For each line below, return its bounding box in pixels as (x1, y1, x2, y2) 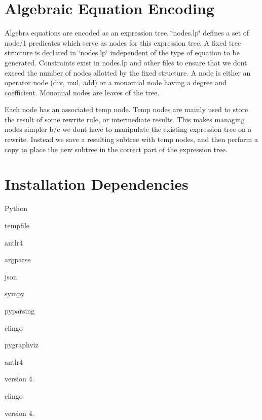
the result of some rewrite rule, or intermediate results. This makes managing (5, 114, 245, 124)
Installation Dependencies (5, 173, 189, 194)
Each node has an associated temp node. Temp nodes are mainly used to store (5, 104, 248, 115)
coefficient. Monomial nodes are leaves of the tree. (5, 87, 160, 97)
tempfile (5, 220, 29, 230)
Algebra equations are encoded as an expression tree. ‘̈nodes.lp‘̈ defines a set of (5, 27, 249, 38)
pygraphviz (5, 339, 39, 350)
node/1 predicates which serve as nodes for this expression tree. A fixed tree (5, 37, 241, 48)
